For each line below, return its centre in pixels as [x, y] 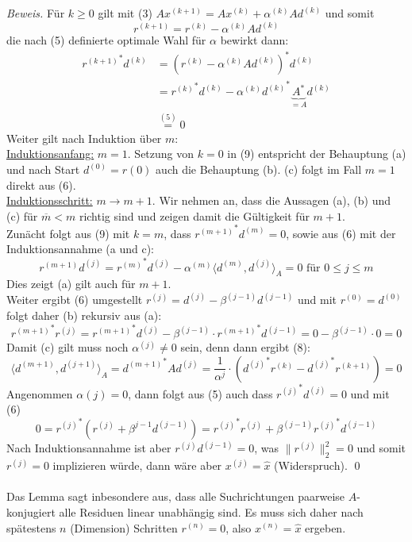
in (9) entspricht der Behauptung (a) [317, 154]
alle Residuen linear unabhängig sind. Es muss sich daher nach [211, 511]
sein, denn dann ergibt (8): [245, 347]
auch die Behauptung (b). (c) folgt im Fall [259, 169]
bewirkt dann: [254, 40]
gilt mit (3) [125, 13]
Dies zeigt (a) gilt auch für [71, 284]
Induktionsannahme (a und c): [81, 249]
